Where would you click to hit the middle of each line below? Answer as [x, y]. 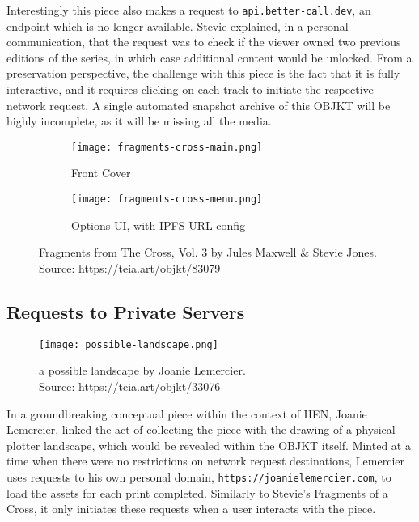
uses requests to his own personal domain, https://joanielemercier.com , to [199, 476]
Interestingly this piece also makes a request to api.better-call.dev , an [189, 10]
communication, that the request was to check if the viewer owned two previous [204, 42]
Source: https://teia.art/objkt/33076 [130, 386]
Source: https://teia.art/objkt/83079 [130, 267]
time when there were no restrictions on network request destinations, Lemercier [205, 461]
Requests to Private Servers [126, 311]
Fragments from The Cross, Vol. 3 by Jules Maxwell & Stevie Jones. [208, 252]
